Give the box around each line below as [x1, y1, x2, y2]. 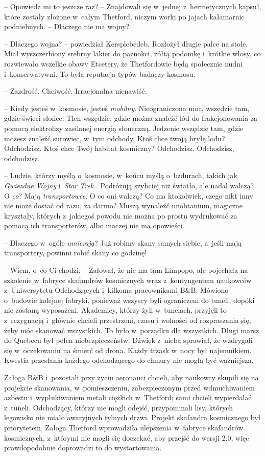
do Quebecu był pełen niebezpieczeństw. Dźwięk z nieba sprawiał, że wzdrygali [4, 335, 253, 345]
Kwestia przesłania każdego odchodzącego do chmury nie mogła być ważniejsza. [4, 355, 254, 365]
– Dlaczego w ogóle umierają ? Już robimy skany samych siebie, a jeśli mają [4, 237, 242, 248]
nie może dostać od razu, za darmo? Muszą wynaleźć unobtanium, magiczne [4, 200, 243, 211]
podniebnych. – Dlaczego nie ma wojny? [4, 21, 130, 32]
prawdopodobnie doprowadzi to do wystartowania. [4, 442, 162, 453]
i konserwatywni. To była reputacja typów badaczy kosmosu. [4, 68, 196, 79]
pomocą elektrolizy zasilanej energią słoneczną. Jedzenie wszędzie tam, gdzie [4, 122, 244, 133]
